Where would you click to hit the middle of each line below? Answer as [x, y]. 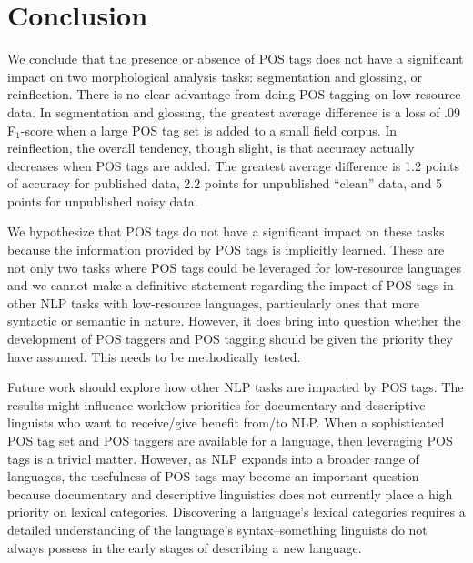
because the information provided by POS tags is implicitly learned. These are [226, 250]
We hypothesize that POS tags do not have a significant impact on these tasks [226, 231]
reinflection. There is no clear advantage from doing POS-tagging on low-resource [234, 94]
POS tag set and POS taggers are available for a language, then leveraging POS [230, 440]
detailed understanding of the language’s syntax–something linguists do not [217, 529]
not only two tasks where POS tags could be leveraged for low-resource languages [234, 267]
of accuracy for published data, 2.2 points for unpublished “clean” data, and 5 [225, 183]
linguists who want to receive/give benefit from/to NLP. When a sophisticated [226, 422]
